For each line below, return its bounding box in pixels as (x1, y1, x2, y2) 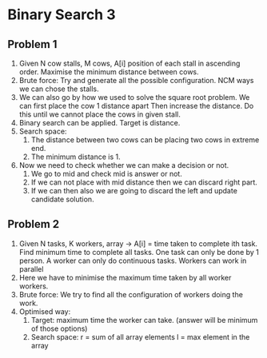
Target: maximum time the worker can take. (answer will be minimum (30, 315, 258, 324)
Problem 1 (7, 38, 58, 51)
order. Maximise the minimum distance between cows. (18, 67, 199, 77)
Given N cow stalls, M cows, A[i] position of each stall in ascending (18, 58, 241, 68)
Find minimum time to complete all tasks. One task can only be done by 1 (18, 247, 259, 257)
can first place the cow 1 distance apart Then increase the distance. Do (18, 101, 254, 110)
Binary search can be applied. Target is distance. (18, 118, 181, 127)
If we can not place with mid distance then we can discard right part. (30, 177, 257, 187)
